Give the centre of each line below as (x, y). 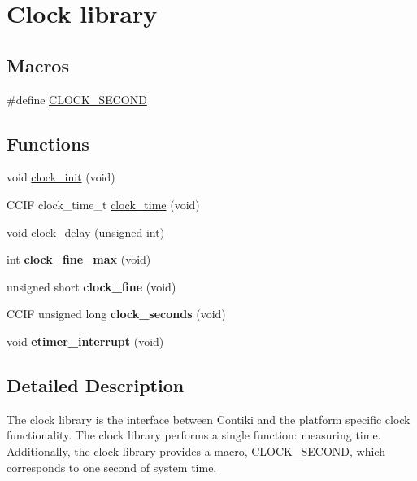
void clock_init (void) (61, 177)
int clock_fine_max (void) (79, 259)
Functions (48, 143)
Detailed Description (96, 385)
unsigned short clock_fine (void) (91, 286)
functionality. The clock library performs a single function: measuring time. (194, 435)
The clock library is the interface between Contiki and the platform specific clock (208, 419)
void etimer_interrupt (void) (85, 341)
